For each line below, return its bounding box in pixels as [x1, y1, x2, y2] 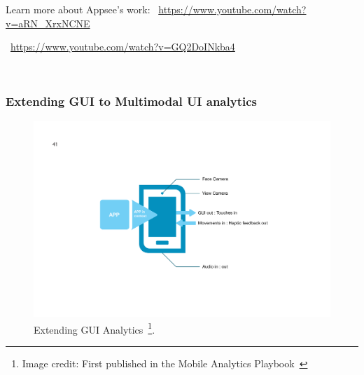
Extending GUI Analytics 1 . [34, 320, 155, 336]
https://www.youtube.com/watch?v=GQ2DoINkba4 [10, 39, 235, 54]
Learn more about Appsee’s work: [6, 2, 150, 16]
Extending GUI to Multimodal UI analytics [6, 93, 257, 110]
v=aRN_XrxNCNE [6, 15, 90, 30]
